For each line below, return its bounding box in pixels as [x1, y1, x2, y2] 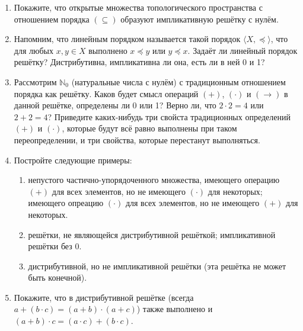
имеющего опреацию [28, 197, 104, 209]
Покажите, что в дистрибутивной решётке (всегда [14, 291, 194, 303]
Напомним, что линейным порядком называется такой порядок [14, 33, 241, 45]
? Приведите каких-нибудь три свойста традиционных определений [47, 110, 291, 123]
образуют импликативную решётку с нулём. [120, 12, 279, 25]
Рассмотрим [14, 75, 57, 88]
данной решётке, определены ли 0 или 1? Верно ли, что [14, 99, 216, 111]
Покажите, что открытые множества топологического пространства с [14, 1, 263, 13]
